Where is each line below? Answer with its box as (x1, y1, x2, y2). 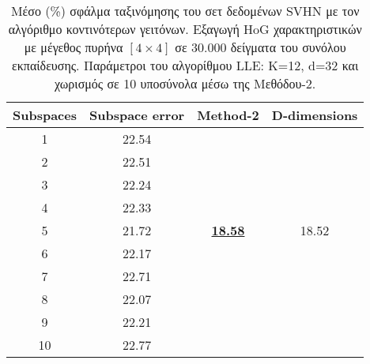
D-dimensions (271, 106, 358, 124)
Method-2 (197, 106, 259, 124)
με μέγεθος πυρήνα (24, 38, 123, 56)
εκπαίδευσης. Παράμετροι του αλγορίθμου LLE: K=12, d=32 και (12, 56, 359, 74)
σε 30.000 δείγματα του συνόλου (175, 38, 346, 56)
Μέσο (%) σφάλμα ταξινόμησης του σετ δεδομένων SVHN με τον (10, 2, 360, 20)
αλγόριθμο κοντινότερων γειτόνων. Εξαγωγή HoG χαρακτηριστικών (8, 20, 362, 38)
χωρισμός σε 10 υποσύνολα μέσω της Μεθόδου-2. (55, 74, 316, 92)
